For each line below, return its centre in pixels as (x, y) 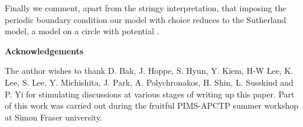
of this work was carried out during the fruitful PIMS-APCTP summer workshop (152, 105)
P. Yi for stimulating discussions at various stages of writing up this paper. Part (150, 94)
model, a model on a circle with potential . (82, 31)
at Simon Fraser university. (53, 117)
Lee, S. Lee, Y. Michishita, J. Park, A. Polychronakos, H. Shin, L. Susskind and (149, 82)
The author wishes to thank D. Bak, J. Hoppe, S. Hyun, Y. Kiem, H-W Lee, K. (149, 71)
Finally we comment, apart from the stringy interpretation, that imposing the (146, 8)
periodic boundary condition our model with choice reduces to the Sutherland (146, 19)
